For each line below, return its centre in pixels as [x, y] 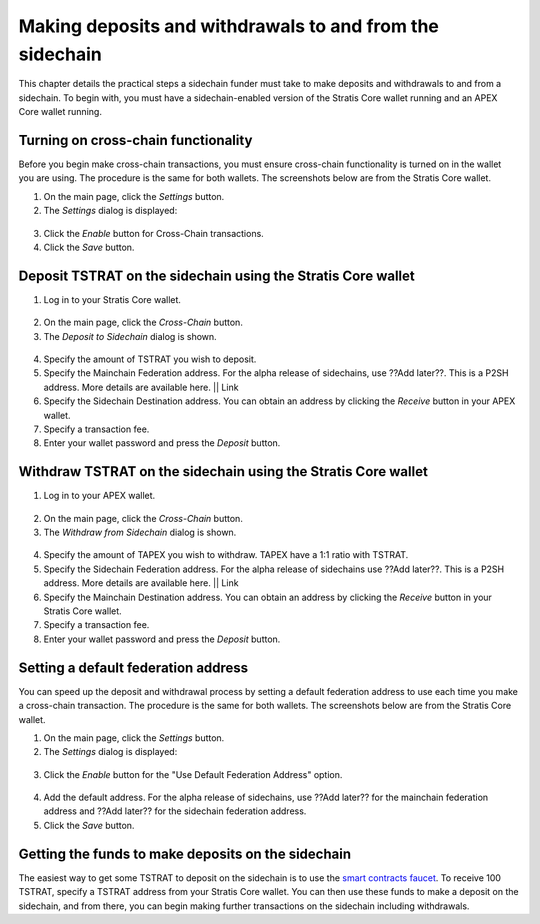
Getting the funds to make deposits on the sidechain [185, 853]
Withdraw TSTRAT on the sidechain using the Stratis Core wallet [223, 471]
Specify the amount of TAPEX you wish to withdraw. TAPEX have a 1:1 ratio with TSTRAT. [226, 555]
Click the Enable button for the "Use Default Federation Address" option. [193, 774]
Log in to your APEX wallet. [99, 496]
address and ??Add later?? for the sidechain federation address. [175, 811]
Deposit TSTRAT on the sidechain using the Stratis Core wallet [216, 275]
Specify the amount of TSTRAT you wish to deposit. [150, 359]
